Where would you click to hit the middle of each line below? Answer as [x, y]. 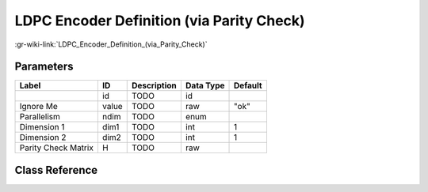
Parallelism [40, 117]
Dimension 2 [43, 137]
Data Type [205, 85]
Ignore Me [39, 107]
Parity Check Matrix [57, 148]
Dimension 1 [42, 127]
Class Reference [56, 170]
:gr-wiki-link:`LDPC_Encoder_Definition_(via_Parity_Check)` [111, 44]
